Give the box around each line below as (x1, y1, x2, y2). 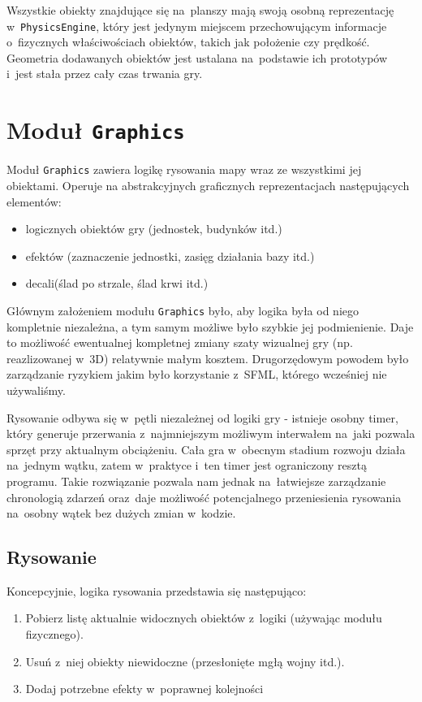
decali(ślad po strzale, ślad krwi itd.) (25, 275, 209, 292)
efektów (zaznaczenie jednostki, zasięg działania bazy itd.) (25, 247, 315, 264)
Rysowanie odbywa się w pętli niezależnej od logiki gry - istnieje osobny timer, (6, 409, 398, 426)
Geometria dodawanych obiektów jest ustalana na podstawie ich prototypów (6, 49, 388, 66)
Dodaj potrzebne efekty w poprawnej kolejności (25, 680, 264, 697)
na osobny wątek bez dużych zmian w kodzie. (6, 505, 236, 522)
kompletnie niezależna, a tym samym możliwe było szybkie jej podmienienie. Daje (6, 318, 414, 335)
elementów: (6, 193, 62, 210)
